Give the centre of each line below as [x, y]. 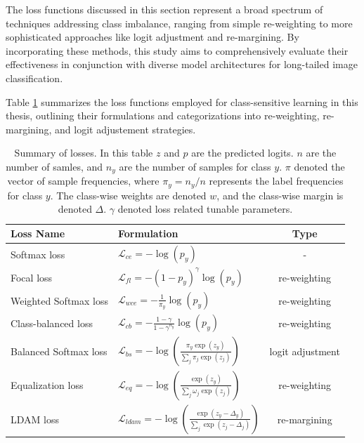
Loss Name [38, 233]
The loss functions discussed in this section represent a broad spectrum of [164, 9]
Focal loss [32, 277]
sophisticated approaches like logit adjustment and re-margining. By [152, 37]
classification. [34, 78]
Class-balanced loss [52, 323]
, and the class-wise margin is [280, 195]
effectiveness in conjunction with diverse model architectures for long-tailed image [182, 64]
